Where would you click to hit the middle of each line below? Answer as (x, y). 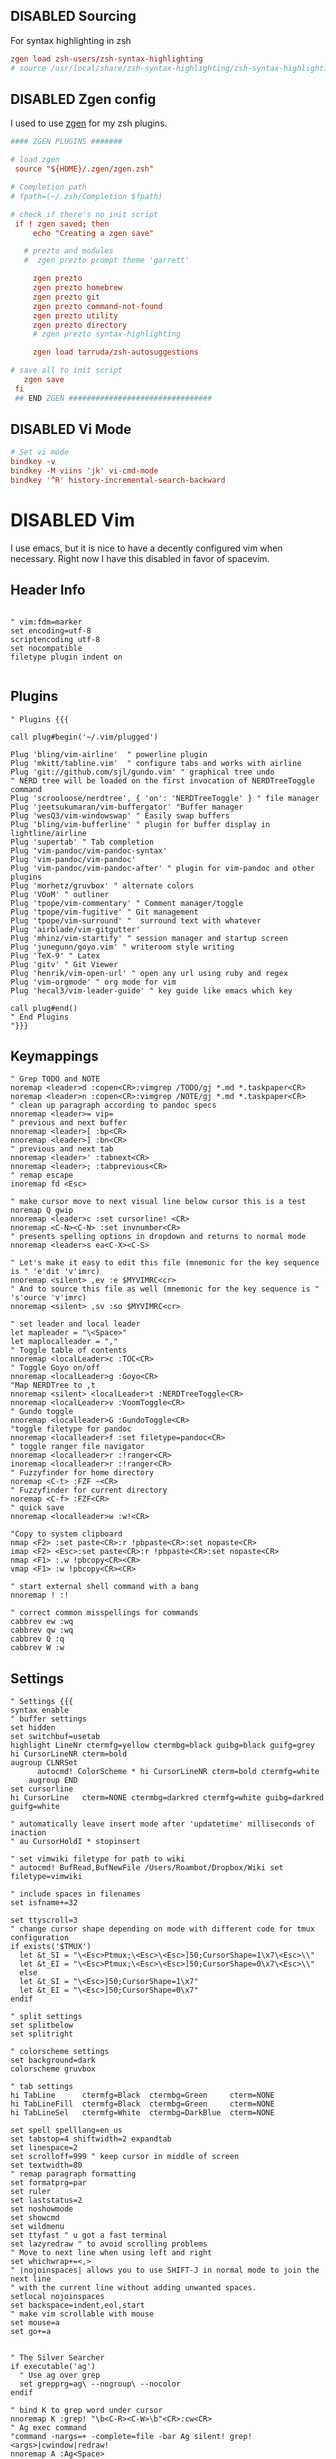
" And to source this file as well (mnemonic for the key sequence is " (165, 1289)
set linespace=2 (44, 2148)
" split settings (46, 2017)
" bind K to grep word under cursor (86, 2410)
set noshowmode (42, 2209)
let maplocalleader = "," (64, 1342)
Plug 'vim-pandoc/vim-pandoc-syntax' (89, 850)
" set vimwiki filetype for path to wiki (98, 1859)
